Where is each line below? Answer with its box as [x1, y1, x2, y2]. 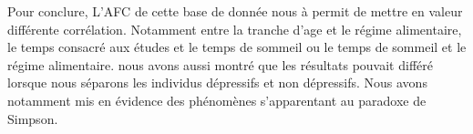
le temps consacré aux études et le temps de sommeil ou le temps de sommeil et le [7, 37, 467, 57]
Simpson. [7, 108, 58, 128]
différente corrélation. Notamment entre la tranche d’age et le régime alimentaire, [7, 19, 462, 38]
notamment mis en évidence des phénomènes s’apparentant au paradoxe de [7, 90, 427, 109]
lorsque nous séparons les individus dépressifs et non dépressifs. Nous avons [7, 73, 427, 92]
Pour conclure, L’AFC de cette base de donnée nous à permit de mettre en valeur [7, 2, 463, 20]
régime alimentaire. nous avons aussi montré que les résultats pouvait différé [7, 55, 433, 74]
